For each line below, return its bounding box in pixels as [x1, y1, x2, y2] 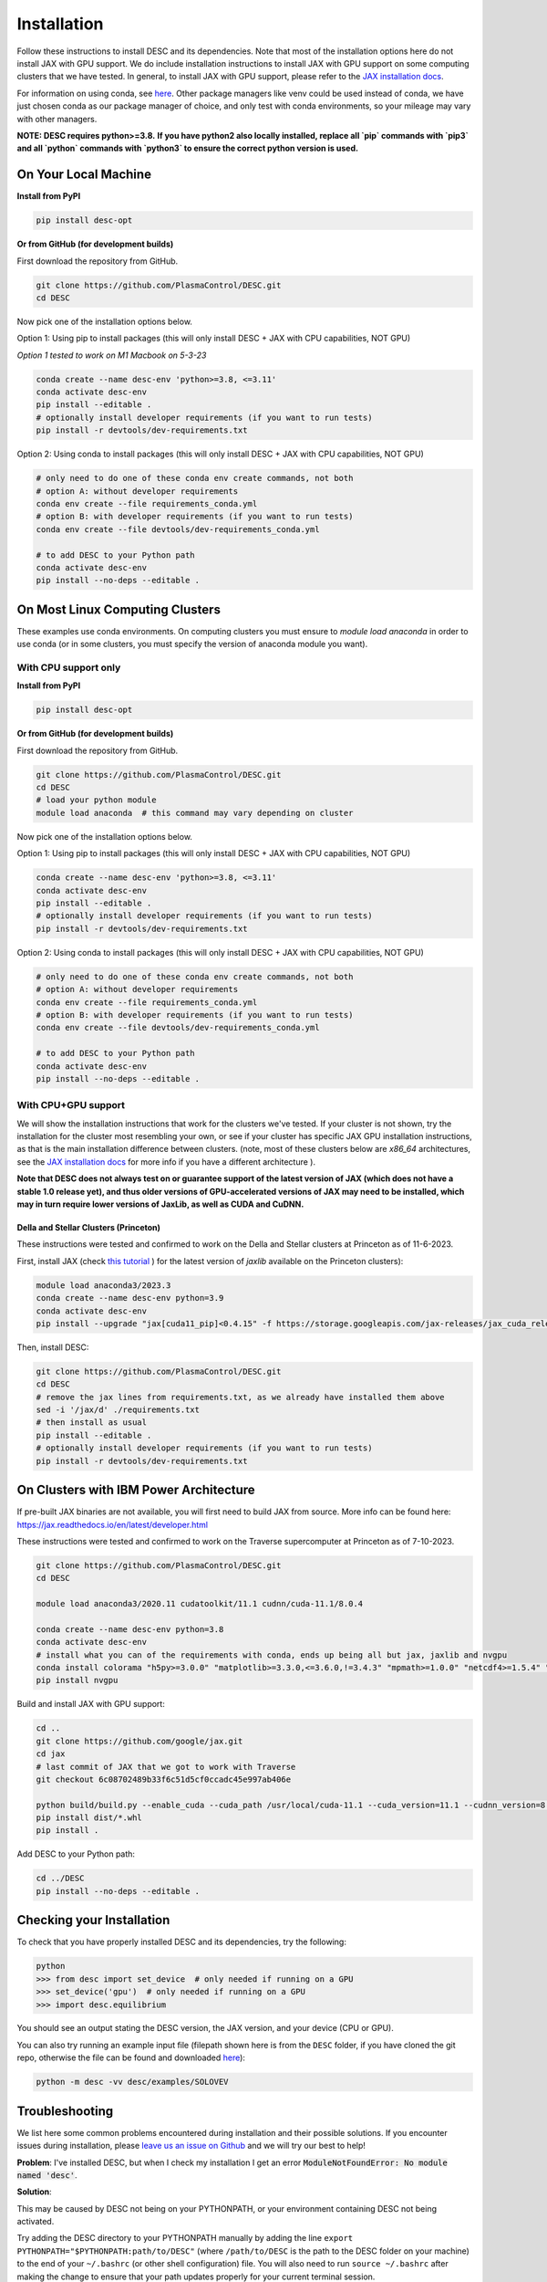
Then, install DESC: [16, 1342, 89, 1353]
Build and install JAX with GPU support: [16, 1699, 166, 1710]
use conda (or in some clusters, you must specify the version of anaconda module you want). [16, 639, 368, 650]
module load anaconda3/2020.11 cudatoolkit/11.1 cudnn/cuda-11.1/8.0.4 [36, 1598, 364, 1609]
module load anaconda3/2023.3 [36, 1280, 171, 1291]
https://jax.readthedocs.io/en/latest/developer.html [16, 1519, 209, 1530]
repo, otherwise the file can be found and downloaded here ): [16, 2052, 246, 2063]
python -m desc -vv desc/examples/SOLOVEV [36, 2077, 229, 2088]
